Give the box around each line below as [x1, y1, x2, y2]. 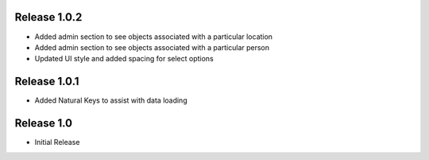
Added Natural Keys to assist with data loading [34, 96, 187, 105]
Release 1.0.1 [14, 75, 79, 88]
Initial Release [34, 138, 80, 147]
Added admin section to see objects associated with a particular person [34, 42, 270, 52]
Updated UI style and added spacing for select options [34, 54, 214, 64]
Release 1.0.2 [14, 10, 83, 24]
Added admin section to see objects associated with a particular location [34, 32, 273, 41]
